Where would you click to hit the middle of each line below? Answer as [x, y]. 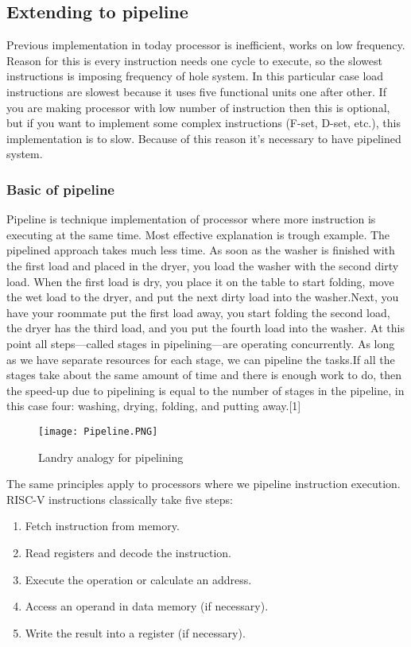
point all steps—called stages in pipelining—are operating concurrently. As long [201, 343]
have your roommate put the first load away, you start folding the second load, [198, 312]
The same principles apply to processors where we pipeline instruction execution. [204, 484]
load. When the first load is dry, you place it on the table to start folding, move [200, 281]
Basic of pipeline [60, 189]
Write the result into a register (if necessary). [135, 632]
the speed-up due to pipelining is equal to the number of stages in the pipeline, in [205, 390]
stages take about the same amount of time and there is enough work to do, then [204, 375]
